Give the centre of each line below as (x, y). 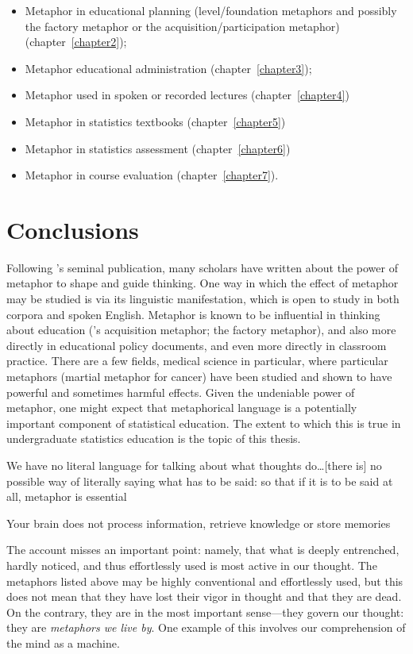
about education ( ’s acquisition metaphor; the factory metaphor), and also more (201, 330)
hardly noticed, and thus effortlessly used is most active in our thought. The (192, 565)
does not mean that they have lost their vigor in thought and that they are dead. (204, 596)
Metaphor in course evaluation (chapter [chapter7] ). (152, 175)
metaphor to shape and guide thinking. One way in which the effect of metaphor (203, 283)
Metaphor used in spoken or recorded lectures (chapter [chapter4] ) (187, 95)
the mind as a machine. (63, 642)
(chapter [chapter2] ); (76, 42)
